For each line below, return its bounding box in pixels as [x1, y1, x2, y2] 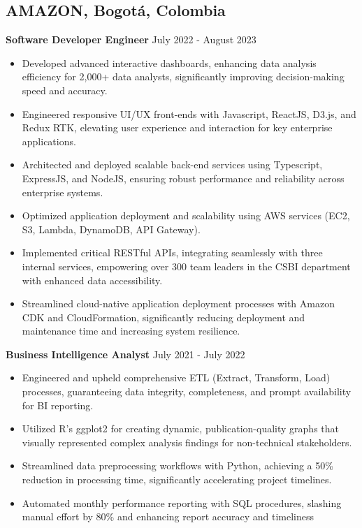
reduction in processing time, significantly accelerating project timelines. [22, 472, 332, 487]
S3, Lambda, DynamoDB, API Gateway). [22, 221, 201, 236]
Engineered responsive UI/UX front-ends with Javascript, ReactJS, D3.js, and [22, 106, 356, 121]
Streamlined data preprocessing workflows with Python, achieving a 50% [22, 458, 333, 473]
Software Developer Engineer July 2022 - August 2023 [6, 32, 256, 47]
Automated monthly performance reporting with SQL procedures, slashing [22, 495, 342, 510]
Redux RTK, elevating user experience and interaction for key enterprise [22, 120, 333, 135]
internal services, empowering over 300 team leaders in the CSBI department [22, 258, 351, 273]
